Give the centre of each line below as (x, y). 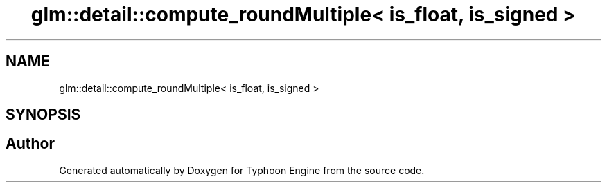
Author (30, 144)
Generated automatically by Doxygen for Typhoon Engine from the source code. (242, 170)
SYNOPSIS (43, 115)
